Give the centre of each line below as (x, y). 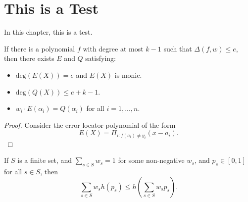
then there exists (29, 58)
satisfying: (100, 58)
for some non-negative (151, 160)
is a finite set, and (45, 160)
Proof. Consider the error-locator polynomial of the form (90, 125)
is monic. (128, 75)
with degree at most (113, 48)
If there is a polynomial (40, 48)
